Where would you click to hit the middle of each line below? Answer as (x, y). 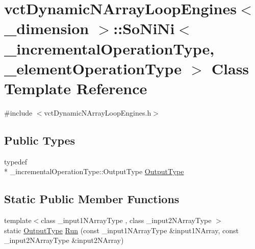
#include (18, 112)
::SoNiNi (144, 28)
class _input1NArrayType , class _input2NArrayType (126, 220)
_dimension (47, 28)
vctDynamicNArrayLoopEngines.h (98, 112)
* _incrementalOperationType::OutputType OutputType (94, 171)
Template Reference (76, 88)
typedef (16, 161)
